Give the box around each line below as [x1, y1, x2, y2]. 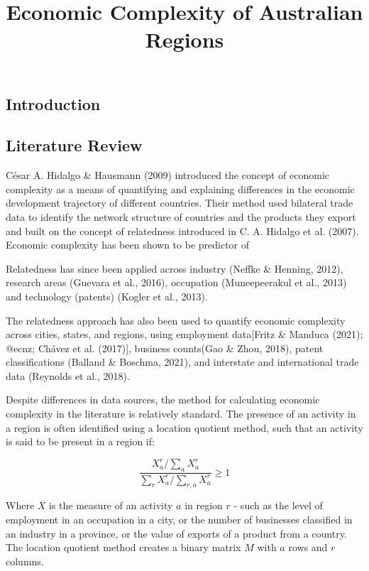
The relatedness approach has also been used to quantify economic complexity [6, 312, 346, 327]
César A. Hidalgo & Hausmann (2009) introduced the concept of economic [6, 168, 329, 183]
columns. [6, 553, 44, 568]
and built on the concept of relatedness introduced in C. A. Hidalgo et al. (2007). [6, 223, 359, 238]
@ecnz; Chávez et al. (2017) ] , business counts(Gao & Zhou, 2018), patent [6, 340, 324, 355]
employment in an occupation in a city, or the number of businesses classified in [6, 511, 353, 526]
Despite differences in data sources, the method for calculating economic [6, 392, 320, 407]
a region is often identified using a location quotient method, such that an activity [6, 420, 363, 435]
